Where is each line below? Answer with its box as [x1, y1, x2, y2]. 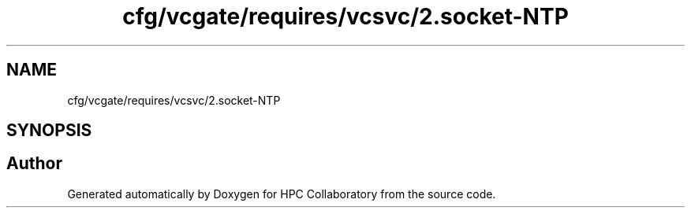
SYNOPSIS [6, 120, 92, 141]
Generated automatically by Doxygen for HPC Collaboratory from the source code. [67, 186, 496, 201]
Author [6, 153, 62, 174]
